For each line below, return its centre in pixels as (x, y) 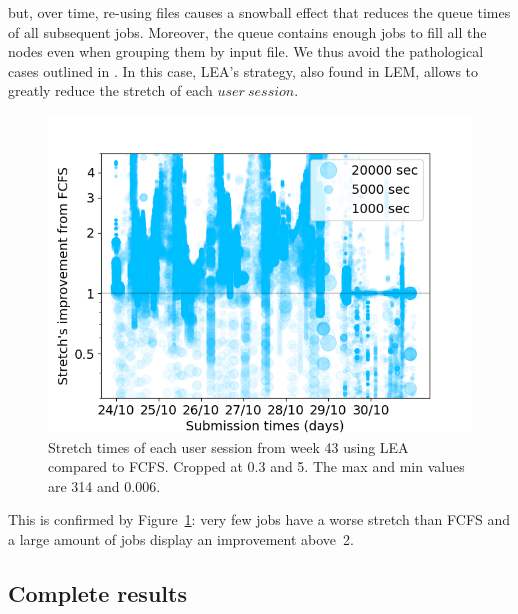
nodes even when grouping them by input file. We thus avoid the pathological (246, 51)
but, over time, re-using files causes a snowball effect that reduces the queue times (259, 12)
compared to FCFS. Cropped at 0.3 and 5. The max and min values (256, 466)
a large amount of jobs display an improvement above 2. (181, 538)
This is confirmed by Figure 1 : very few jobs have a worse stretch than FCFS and (259, 519)
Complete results (97, 592)
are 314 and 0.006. (104, 485)
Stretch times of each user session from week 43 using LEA (228, 446)
